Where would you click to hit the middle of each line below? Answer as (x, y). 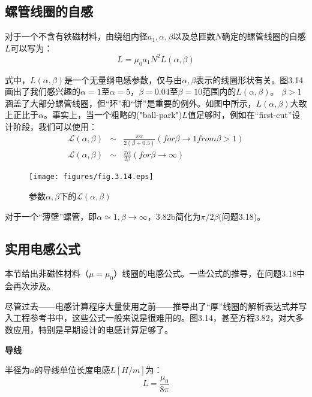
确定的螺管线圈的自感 (264, 36)
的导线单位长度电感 (72, 370)
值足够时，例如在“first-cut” (240, 115)
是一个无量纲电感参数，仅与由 (123, 79)
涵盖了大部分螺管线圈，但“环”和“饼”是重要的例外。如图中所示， (130, 103)
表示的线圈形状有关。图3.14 (250, 79)
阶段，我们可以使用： (55, 127)
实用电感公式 (43, 248)
